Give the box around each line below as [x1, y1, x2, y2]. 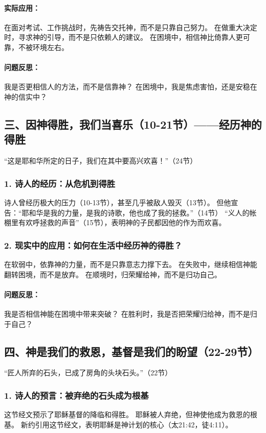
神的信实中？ [4, 91, 47, 102]
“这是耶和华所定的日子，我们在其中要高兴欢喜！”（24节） [4, 155, 197, 166]
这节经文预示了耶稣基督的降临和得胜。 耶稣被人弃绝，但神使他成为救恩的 [4, 409, 250, 420]
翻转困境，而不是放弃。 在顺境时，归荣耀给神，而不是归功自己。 [4, 269, 221, 279]
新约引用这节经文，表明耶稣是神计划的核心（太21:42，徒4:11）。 [20, 419, 233, 429]
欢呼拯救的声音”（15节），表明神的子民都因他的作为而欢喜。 [25, 217, 226, 228]
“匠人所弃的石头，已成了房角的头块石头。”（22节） [4, 367, 172, 378]
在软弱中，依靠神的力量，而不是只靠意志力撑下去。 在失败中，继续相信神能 [4, 258, 257, 269]
